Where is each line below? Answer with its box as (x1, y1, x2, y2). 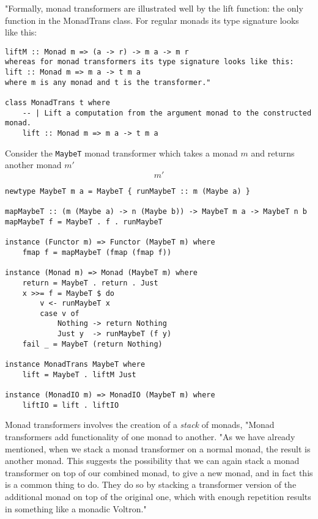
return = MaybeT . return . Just (22, 278, 158, 287)
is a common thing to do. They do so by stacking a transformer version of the (5, 478, 297, 491)
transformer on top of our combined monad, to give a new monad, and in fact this (5, 466, 313, 479)
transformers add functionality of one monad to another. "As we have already (5, 430, 295, 443)
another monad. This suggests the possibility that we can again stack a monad (5, 454, 300, 467)
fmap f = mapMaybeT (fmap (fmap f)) (22, 248, 172, 257)
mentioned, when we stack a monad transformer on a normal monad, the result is (5, 442, 311, 455)
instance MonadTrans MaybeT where (5, 360, 146, 369)
